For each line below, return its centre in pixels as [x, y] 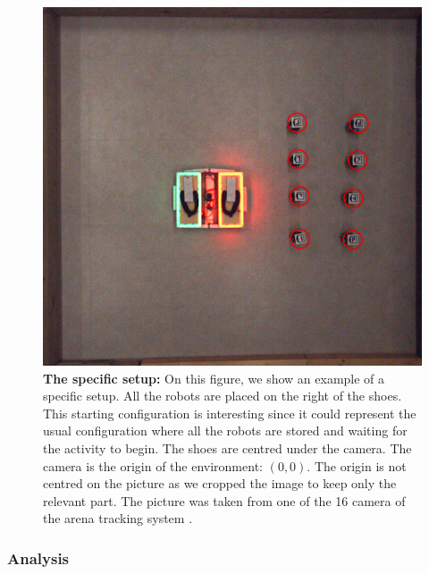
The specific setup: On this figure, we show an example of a [214, 378]
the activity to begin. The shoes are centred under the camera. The [227, 448]
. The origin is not [357, 465]
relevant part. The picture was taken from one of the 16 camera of [224, 500]
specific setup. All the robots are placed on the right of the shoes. [223, 396]
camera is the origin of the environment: [153, 465]
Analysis [38, 557]
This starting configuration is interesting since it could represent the [230, 413]
